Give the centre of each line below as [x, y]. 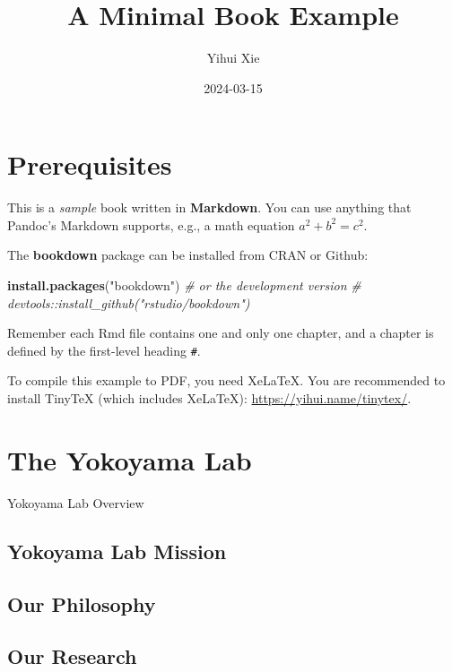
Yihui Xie [233, 58]
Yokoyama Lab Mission [117, 551]
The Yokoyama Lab [130, 459]
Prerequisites [90, 164]
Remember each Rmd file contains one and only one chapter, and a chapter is [221, 333]
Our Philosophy [82, 603]
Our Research [72, 656]
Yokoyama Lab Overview [76, 502]
